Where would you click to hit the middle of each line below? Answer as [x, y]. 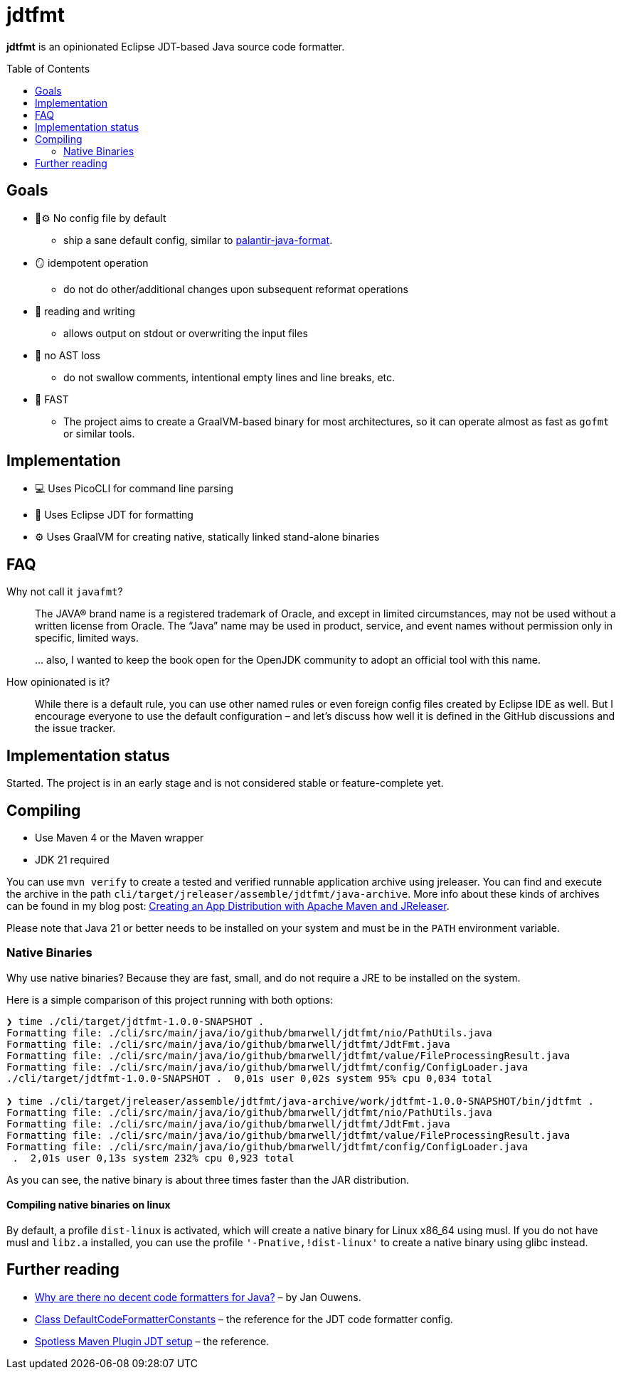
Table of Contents [48, 68]
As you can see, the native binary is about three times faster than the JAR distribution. [208, 1179]
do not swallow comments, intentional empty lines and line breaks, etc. [229, 377]
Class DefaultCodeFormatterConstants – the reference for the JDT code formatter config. [244, 1319]
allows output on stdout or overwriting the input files [186, 333]
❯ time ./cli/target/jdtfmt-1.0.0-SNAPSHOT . [136, 1021]
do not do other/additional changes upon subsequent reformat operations [236, 289]
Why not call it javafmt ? [65, 592]
